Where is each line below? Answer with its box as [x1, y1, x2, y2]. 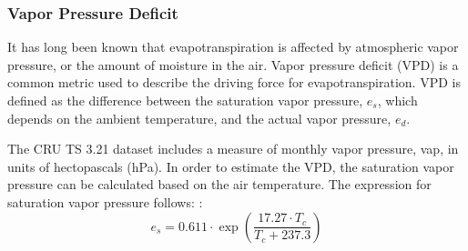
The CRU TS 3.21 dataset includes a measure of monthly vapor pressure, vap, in [7, 139, 459, 158]
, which [377, 91, 418, 109]
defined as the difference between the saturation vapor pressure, [7, 91, 363, 109]
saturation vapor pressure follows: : [7, 192, 203, 211]
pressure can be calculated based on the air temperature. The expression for [7, 175, 432, 194]
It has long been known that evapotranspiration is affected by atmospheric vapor [7, 37, 459, 56]
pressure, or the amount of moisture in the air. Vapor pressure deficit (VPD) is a [7, 55, 459, 74]
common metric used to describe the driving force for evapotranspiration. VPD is [7, 73, 461, 92]
